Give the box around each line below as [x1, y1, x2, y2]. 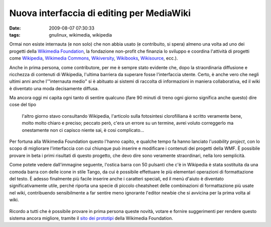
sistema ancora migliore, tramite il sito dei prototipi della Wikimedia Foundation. [9, 215, 173, 221]
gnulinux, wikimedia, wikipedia [49, 32, 112, 38]
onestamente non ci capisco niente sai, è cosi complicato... [22, 127, 145, 133]
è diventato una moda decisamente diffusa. [9, 85, 99, 91]
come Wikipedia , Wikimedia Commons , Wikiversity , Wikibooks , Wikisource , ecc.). [9, 55, 178, 61]
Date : [9, 25, 21, 31]
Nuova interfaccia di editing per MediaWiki [9, 8, 191, 19]
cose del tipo [9, 102, 36, 108]
